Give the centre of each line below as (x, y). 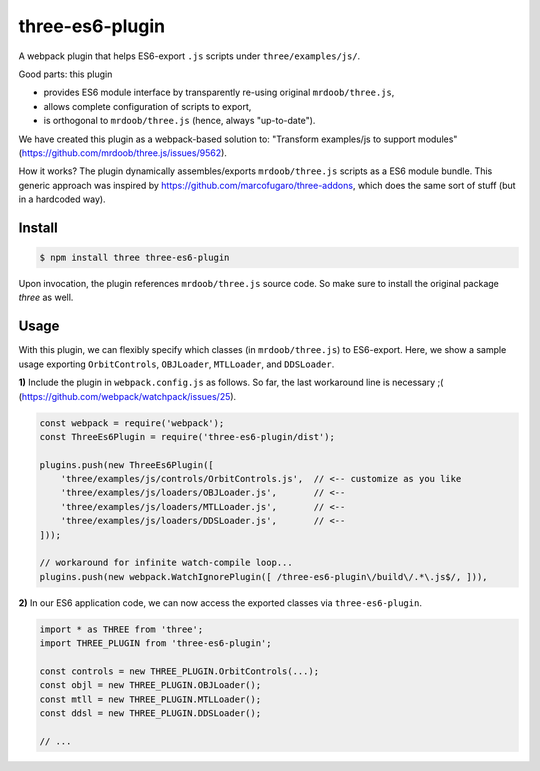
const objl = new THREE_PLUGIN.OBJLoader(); (150, 685)
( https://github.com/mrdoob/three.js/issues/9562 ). (122, 152)
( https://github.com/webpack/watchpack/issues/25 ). (127, 396)
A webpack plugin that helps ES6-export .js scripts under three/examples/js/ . (189, 56)
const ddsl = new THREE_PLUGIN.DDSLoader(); (150, 713)
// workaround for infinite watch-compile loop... (166, 563)
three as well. (46, 297)
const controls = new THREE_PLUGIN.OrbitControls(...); (179, 671)
